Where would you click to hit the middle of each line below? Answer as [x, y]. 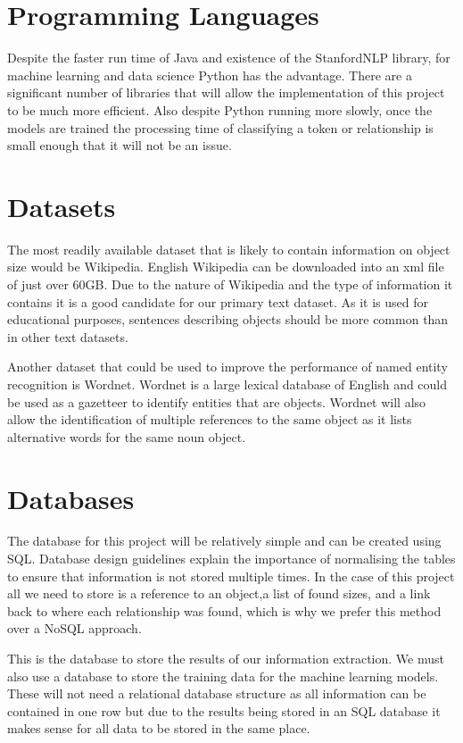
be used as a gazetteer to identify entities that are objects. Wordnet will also [217, 401]
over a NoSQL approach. [74, 628]
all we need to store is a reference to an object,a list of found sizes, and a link [219, 593]
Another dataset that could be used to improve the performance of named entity [227, 367]
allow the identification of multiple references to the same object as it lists [210, 419]
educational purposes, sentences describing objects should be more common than [228, 319]
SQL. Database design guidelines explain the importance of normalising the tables [231, 559]
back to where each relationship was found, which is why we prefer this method [224, 610]
